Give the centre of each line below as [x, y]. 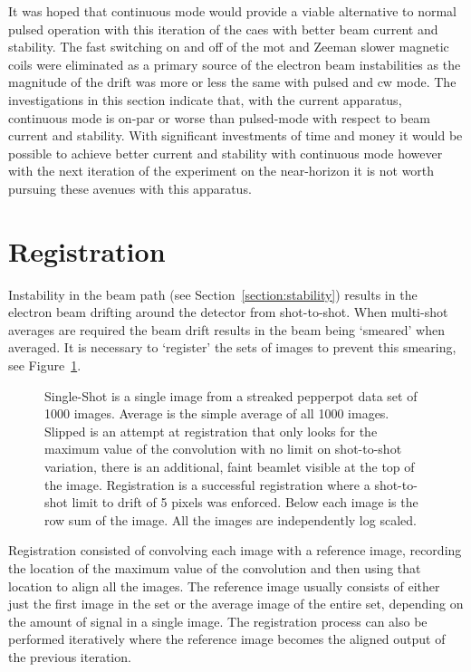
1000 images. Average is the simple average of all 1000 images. [217, 413]
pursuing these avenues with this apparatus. [130, 188]
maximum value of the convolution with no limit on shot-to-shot [223, 449]
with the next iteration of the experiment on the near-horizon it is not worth [221, 171]
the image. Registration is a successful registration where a [207, 484]
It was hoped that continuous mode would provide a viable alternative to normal [232, 11]
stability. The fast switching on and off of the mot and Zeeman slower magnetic [229, 47]
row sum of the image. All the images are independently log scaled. [231, 519]
